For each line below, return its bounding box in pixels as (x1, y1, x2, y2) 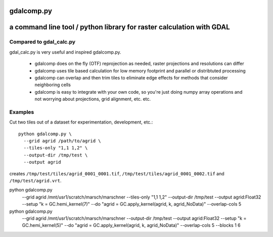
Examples (9, 108, 34, 115)
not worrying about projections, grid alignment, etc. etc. (34, 96, 151, 102)
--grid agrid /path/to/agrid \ (23, 138, 101, 144)
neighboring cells (34, 82, 71, 88)
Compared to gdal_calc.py (9, 38, 76, 46)
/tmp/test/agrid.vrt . (9, 178, 62, 183)
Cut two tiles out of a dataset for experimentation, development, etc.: (9, 119, 153, 125)
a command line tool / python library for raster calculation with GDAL (9, 23, 230, 31)
